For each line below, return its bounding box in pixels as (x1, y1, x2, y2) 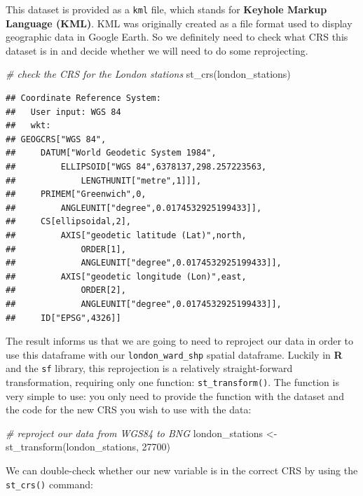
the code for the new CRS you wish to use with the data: (6, 402, 252, 417)
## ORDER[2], (6, 285, 126, 296)
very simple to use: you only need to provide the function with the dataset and (6, 388, 344, 403)
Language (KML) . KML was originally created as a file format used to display (6, 15, 352, 30)
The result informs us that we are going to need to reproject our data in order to (6, 333, 353, 348)
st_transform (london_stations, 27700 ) (6, 439, 170, 454)
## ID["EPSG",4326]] (6, 312, 121, 323)
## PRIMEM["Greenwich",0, (6, 189, 146, 200)
